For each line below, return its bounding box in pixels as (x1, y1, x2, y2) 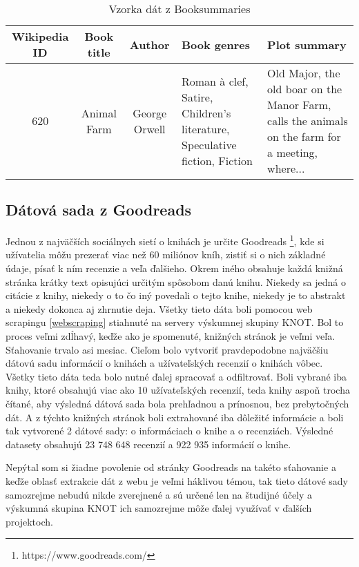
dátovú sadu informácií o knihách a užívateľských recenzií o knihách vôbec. (6, 356, 323, 370)
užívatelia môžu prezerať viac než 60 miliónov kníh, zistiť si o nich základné (6, 247, 326, 262)
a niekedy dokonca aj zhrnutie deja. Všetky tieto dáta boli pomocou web (6, 301, 313, 316)
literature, (182, 120, 230, 137)
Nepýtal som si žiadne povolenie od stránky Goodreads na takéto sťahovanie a (6, 460, 336, 474)
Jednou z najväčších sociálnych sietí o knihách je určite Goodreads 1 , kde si (6, 232, 324, 248)
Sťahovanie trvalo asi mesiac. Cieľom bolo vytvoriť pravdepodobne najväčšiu (6, 342, 329, 356)
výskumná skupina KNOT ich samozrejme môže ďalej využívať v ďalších (6, 501, 312, 515)
